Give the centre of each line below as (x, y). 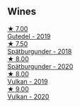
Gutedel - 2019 (29, 36)
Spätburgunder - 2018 (40, 51)
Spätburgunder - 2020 (40, 66)
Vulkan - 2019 (28, 81)
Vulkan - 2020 (28, 96)
